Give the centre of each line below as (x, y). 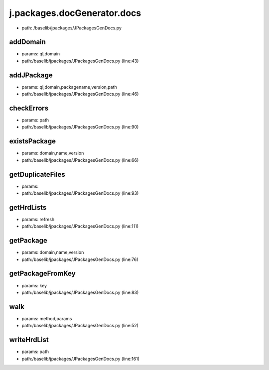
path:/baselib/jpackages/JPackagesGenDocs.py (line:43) (80, 61)
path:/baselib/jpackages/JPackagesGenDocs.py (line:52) (80, 326)
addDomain (27, 42)
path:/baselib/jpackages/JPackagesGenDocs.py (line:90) (80, 127)
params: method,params (47, 318)
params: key (34, 285)
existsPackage (33, 141)
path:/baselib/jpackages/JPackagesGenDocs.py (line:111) (80, 226)
